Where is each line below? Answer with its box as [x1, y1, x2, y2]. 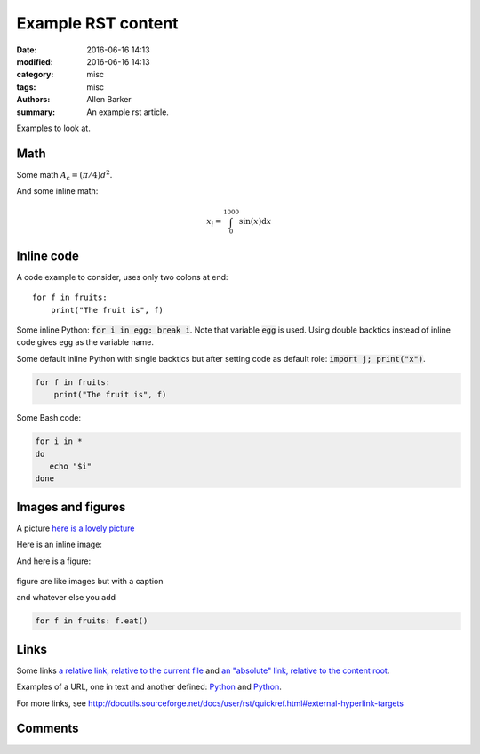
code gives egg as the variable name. [16, 337, 155, 348]
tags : [16, 81, 36, 92]
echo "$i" [49, 461, 92, 471]
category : [16, 69, 54, 80]
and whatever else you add [16, 592, 116, 603]
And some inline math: [16, 186, 99, 197]
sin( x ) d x [238, 216, 272, 227]
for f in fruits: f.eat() [35, 616, 148, 626]
